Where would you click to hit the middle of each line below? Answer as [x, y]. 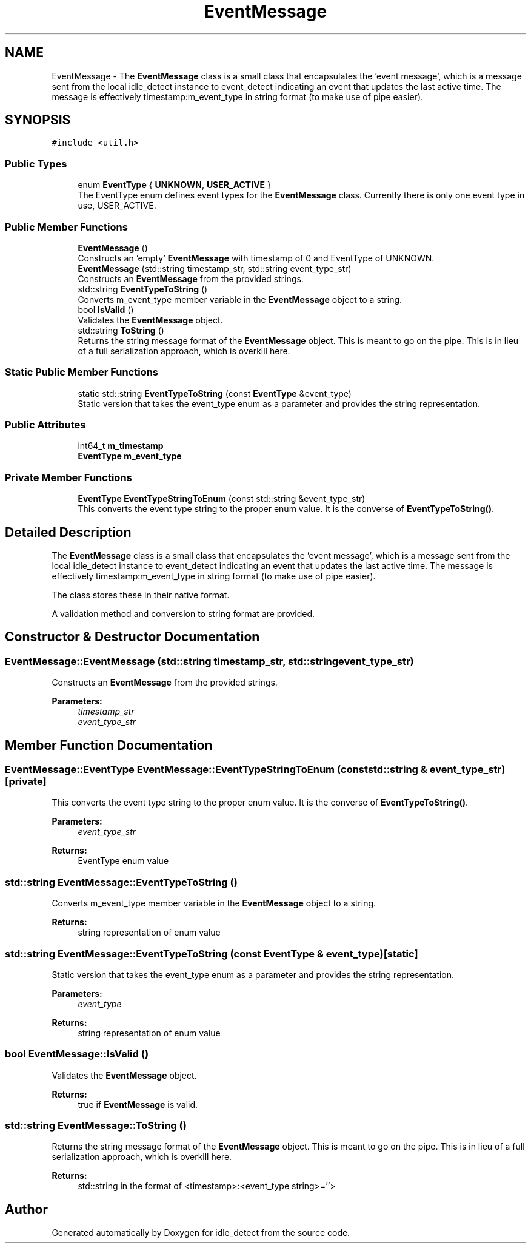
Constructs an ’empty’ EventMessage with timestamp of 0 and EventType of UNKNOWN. [256, 258]
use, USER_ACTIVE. [117, 206]
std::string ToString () [121, 330]
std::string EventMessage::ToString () [96, 1126]
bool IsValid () [106, 309]
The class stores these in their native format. [141, 595]
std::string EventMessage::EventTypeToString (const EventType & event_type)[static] [212, 953]
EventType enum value [123, 861]
